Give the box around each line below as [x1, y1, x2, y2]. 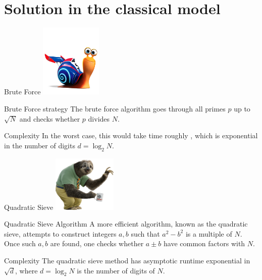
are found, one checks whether [50, 238, 144, 249]
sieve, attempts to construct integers [4, 228, 117, 239]
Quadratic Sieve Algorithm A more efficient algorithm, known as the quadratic [4, 218, 248, 229]
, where [15, 265, 38, 275]
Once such [4, 238, 36, 249]
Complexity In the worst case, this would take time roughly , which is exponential [4, 130, 258, 141]
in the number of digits [4, 140, 75, 150]
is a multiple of [185, 228, 232, 239]
